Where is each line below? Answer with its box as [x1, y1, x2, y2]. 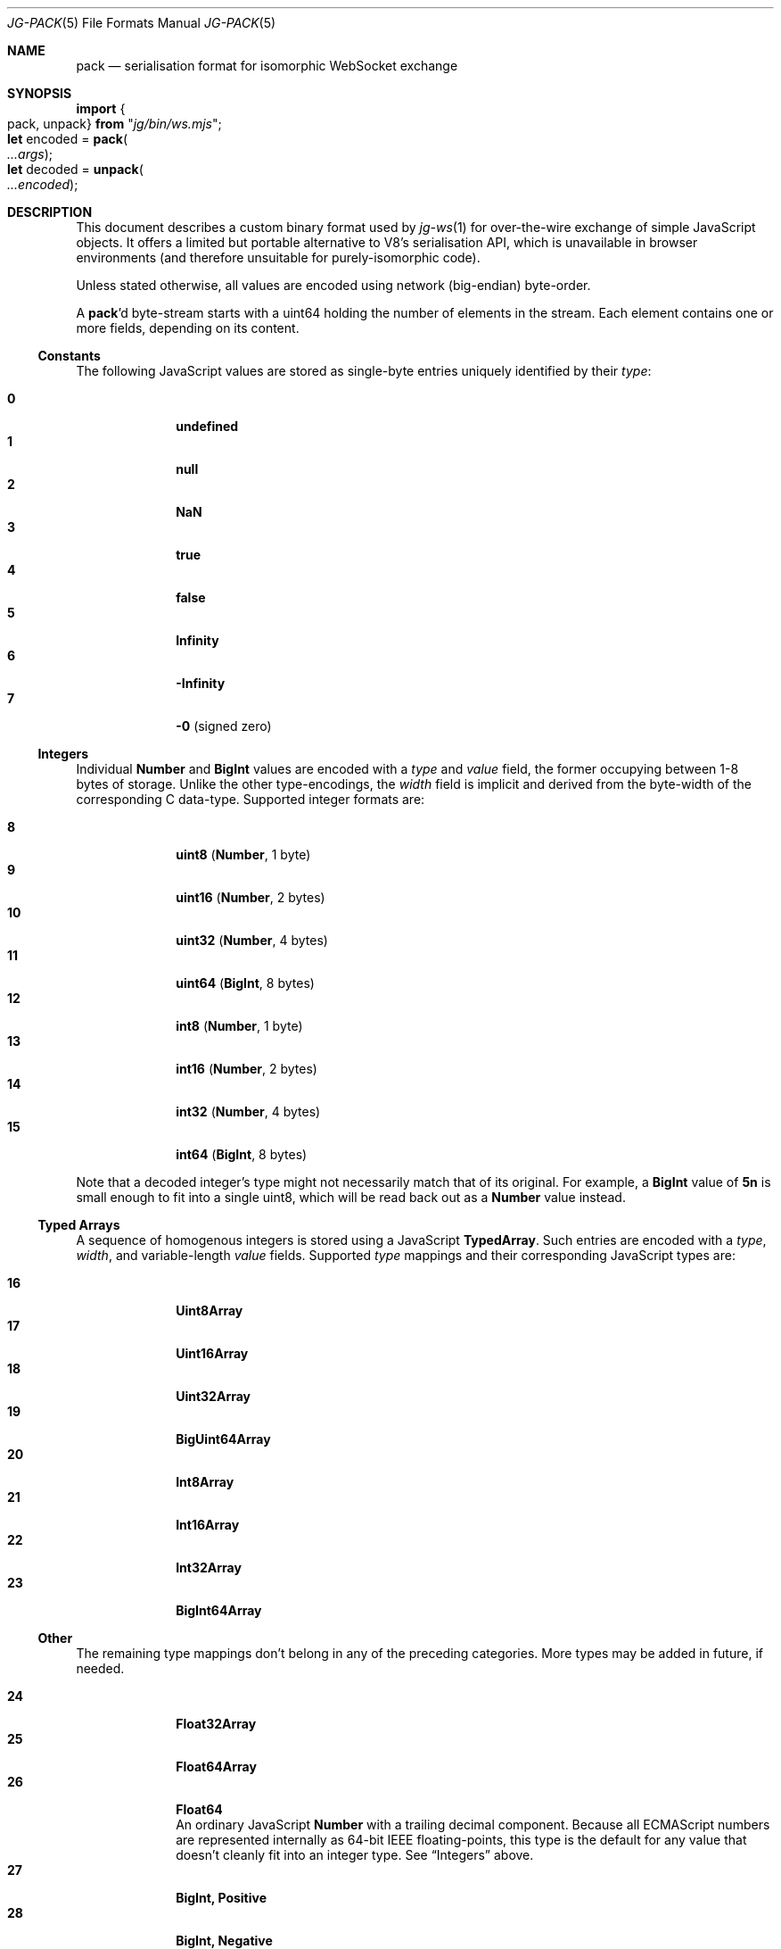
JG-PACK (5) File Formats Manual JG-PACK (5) [7, 15, 276, 30]
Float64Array [176, 1759, 257, 1774]
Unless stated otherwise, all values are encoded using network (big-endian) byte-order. [76, 278, 591, 293]
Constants [37, 348, 101, 363]
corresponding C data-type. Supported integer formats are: [76, 792, 425, 807]
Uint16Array [176, 1346, 249, 1361]
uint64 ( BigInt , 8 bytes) [176, 975, 315, 991]
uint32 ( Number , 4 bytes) [176, 933, 328, 948]
